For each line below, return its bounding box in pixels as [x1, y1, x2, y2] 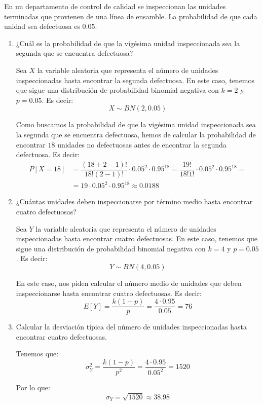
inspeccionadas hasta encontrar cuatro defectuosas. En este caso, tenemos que [16, 233, 257, 244]
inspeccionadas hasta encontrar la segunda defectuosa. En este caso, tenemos [16, 75, 255, 85]
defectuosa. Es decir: [16, 149, 80, 160]
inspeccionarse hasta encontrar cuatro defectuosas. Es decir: [16, 287, 202, 298]
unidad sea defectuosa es [4, 21, 80, 31]
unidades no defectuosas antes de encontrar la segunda [57, 139, 227, 150]
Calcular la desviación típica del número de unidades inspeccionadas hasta [16, 321, 247, 332]
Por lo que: [16, 382, 50, 392]
